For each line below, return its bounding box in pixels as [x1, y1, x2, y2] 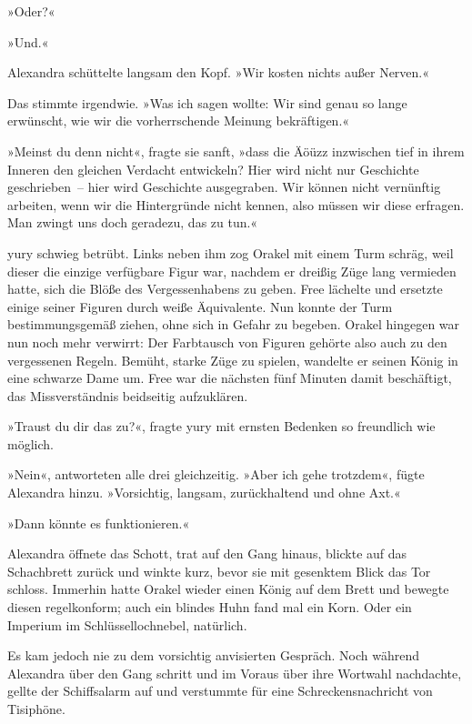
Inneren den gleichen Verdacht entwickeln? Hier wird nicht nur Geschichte [7, 159, 419, 178]
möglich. [7, 434, 54, 453]
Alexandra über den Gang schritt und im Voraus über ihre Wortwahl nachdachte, [7, 663, 462, 682]
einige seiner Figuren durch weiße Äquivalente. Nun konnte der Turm [7, 297, 393, 316]
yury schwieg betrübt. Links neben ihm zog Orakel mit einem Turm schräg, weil [7, 243, 454, 262]
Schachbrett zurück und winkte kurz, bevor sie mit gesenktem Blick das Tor [7, 561, 431, 580]
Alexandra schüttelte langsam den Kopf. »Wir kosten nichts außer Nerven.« [7, 63, 430, 82]
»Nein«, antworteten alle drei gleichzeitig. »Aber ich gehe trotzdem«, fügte [7, 465, 425, 484]
